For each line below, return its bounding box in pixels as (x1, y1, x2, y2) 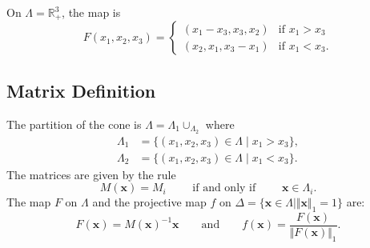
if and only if (192, 182, 256, 194)
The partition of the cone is (6, 115, 142, 132)
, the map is (62, 4, 121, 20)
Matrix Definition (6, 78, 156, 102)
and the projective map (92, 194, 207, 210)
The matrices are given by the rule (6, 166, 176, 182)
